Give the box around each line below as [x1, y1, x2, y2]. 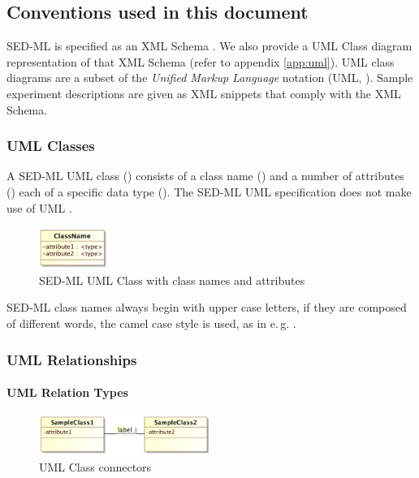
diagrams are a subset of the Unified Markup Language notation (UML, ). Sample [6, 69, 413, 86]
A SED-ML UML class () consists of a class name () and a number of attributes [6, 167, 404, 184]
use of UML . [6, 199, 72, 216]
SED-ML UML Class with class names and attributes [39, 271, 305, 288]
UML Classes [6, 136, 95, 156]
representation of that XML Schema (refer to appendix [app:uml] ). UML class [6, 53, 395, 70]
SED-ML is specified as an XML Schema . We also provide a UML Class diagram [6, 37, 413, 54]
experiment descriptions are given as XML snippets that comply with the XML [6, 84, 401, 101]
